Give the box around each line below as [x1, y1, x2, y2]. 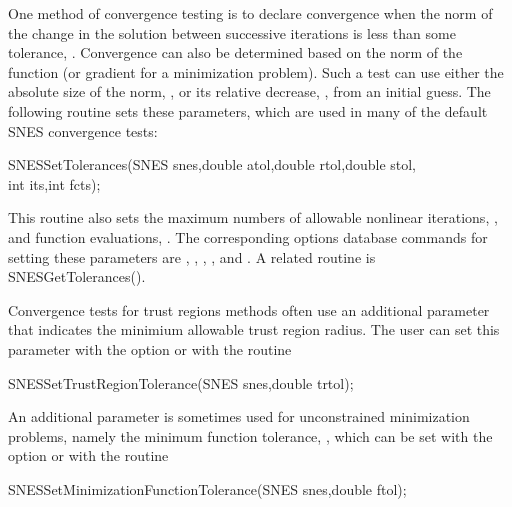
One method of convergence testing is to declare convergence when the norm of [8, 3, 493, 23]
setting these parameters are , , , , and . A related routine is [8, 246, 376, 267]
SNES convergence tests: [8, 120, 158, 141]
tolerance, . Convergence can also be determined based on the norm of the [8, 42, 463, 63]
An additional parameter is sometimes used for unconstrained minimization [8, 406, 470, 427]
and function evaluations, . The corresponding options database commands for [8, 226, 488, 247]
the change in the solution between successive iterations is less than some [8, 22, 456, 43]
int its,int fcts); [8, 173, 101, 194]
